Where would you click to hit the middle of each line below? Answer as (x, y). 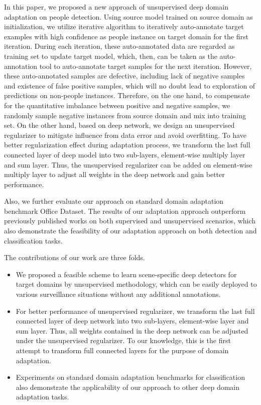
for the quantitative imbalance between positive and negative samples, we (117, 105)
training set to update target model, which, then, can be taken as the (111, 56)
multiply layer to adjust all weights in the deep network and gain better (114, 174)
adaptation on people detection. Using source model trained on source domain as (128, 16)
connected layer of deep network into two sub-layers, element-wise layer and (132, 321)
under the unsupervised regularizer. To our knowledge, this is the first (123, 340)
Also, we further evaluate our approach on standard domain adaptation (114, 201)
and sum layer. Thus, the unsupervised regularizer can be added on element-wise (128, 164)
